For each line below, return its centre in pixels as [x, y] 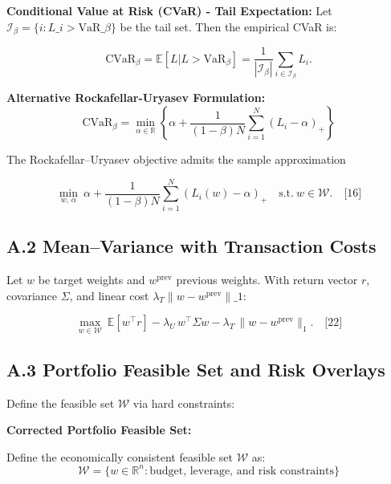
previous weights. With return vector [267, 279]
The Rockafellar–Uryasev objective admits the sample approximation [176, 159]
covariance [32, 295]
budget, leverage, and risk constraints [242, 471]
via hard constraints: [184, 403]
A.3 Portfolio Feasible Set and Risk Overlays [196, 369]
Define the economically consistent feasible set [120, 456]
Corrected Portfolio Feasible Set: [99, 430]
